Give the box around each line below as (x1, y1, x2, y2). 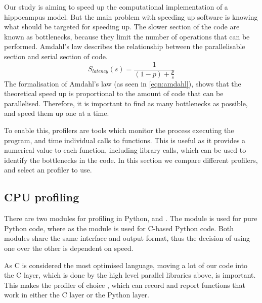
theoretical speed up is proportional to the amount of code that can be (4, 88, 224, 99)
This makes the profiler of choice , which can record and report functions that (4, 279, 245, 290)
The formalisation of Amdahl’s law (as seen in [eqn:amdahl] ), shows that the (4, 78, 241, 89)
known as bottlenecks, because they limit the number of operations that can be (4, 31, 250, 41)
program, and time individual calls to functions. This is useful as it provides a (4, 135, 246, 145)
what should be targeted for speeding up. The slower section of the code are (4, 21, 240, 32)
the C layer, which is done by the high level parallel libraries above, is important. (4, 270, 256, 280)
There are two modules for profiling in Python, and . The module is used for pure (4, 213, 257, 224)
